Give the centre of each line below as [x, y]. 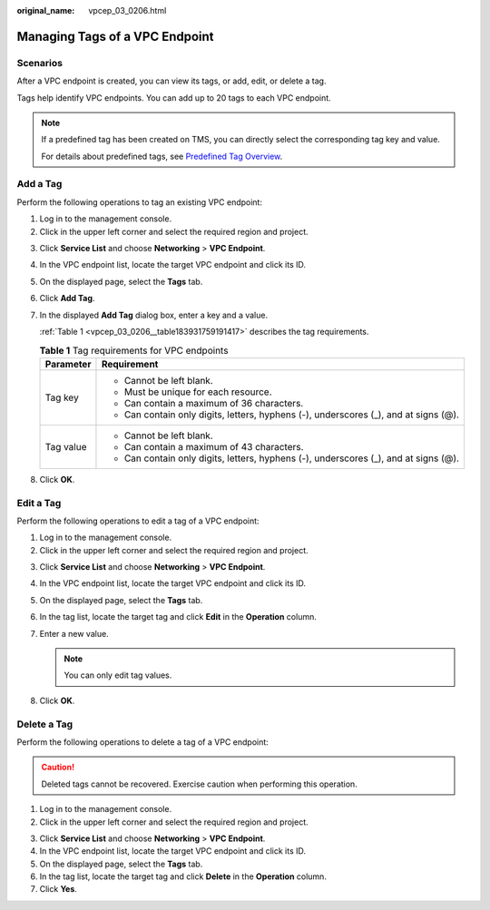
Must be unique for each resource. [198, 392]
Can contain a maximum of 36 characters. [214, 403]
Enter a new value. [74, 633]
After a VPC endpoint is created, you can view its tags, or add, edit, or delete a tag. [171, 81]
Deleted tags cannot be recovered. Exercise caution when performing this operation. [199, 784]
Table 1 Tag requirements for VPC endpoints [134, 350]
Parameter [68, 364]
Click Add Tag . [67, 298]
